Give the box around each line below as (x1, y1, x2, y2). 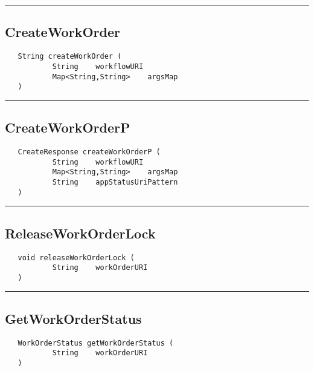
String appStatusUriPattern (52, 178, 178, 186)
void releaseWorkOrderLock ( (18, 253, 135, 262)
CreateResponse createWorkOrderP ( (18, 148, 161, 157)
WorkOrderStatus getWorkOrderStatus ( (18, 338, 174, 347)
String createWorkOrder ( (18, 52, 122, 61)
